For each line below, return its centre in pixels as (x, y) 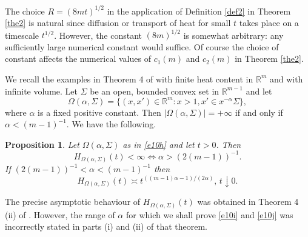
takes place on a (269, 23)
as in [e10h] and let (159, 144)
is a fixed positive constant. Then (99, 112)
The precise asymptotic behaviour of (73, 202)
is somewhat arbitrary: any (233, 35)
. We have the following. (111, 124)
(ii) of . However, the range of (60, 214)
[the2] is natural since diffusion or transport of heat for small (118, 23)
